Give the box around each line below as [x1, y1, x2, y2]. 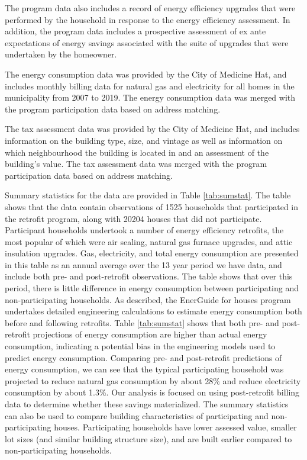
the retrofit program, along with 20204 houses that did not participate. [5, 212, 262, 224]
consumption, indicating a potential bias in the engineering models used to [5, 340, 276, 352]
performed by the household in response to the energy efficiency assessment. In [5, 13, 290, 25]
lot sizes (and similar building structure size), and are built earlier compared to [5, 432, 292, 445]
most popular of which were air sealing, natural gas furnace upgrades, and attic [5, 235, 293, 247]
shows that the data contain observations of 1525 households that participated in [5, 200, 299, 213]
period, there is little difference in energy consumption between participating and [5, 282, 299, 294]
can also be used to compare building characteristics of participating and [5, 409, 269, 422]
